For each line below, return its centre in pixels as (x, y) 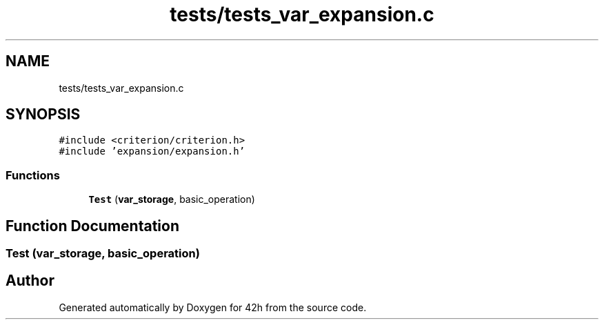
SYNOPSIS (43, 115)
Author (30, 281)
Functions (33, 175)
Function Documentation (92, 226)
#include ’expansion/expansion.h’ (152, 151)
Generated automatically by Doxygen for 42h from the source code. (213, 307)
